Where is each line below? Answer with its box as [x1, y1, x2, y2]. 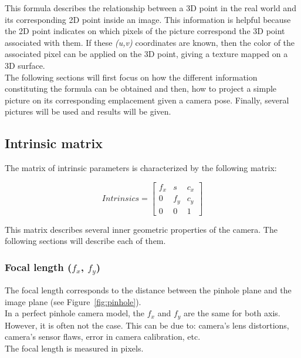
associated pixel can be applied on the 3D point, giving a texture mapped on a [5, 48, 288, 60]
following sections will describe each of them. [5, 235, 166, 247]
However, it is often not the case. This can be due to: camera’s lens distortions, [5, 319, 289, 331]
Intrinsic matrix [5, 134, 103, 152]
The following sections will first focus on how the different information [5, 71, 258, 83]
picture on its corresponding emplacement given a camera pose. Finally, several [5, 93, 289, 106]
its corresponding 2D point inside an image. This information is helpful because [5, 13, 291, 25]
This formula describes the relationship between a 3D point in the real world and [5, 2, 296, 14]
